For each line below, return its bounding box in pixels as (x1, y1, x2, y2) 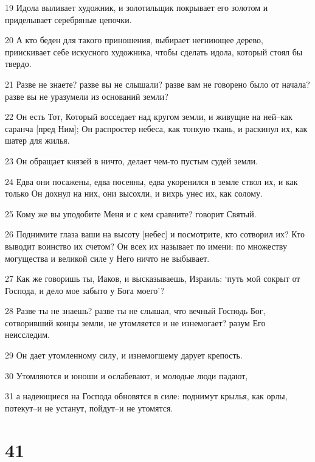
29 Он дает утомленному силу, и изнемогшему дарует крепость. (5, 349, 243, 362)
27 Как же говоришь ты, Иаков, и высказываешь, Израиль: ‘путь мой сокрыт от (5, 272, 300, 285)
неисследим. (5, 328, 50, 341)
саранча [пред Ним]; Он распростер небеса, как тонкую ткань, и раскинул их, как (5, 122, 308, 135)
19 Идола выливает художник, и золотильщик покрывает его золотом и (5, 1, 268, 13)
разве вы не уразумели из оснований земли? (5, 89, 168, 102)
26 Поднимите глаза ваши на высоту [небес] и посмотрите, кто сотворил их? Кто (5, 228, 305, 240)
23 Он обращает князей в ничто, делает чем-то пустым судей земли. (5, 154, 258, 167)
